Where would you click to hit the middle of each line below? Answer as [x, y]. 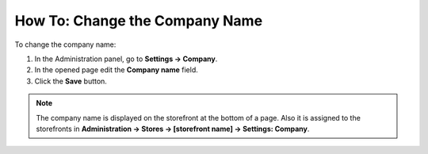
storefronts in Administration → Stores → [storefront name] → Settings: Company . [173, 129]
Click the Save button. [71, 81]
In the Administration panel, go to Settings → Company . [126, 59]
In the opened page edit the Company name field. [116, 70]
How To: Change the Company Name [139, 21]
